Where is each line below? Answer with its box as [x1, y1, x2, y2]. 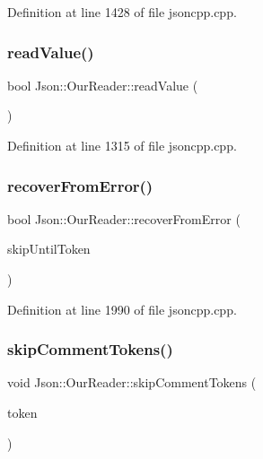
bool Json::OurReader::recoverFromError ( [7, 209, 241, 228]
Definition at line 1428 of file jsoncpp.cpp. [7, 3, 237, 21]
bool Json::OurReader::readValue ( [7, 75, 198, 94]
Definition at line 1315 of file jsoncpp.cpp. [7, 136, 237, 154]
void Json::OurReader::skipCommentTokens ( [7, 373, 257, 392]
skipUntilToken [7, 239, 91, 258]
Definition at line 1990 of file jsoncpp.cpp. [7, 299, 237, 318]
